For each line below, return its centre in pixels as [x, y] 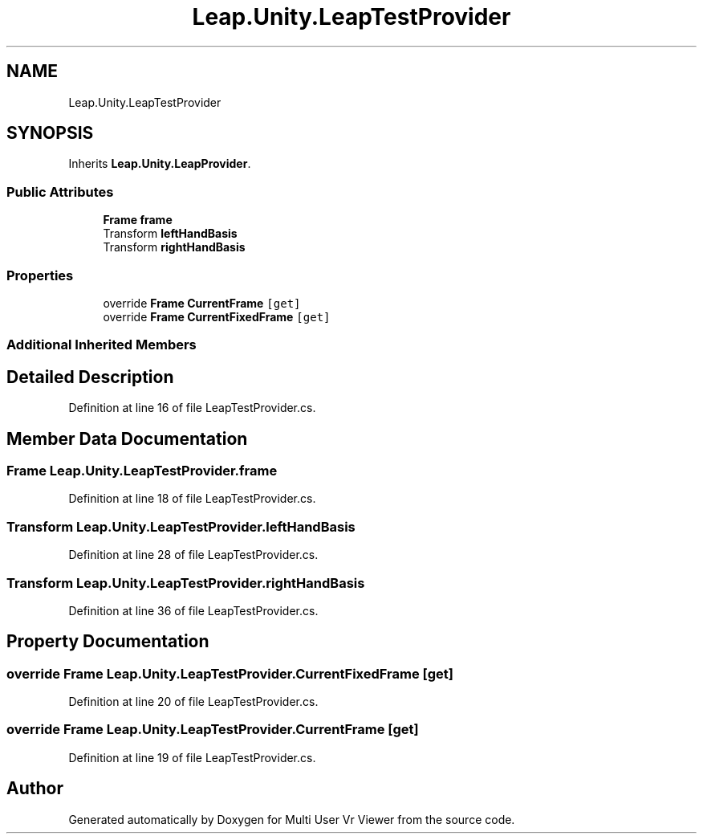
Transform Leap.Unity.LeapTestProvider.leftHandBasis [181, 526]
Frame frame [138, 220]
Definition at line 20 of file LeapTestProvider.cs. [193, 702]
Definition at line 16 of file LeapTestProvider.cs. [192, 408]
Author [35, 789]
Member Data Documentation [127, 438]
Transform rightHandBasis [174, 247]
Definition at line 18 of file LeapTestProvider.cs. [192, 499]
